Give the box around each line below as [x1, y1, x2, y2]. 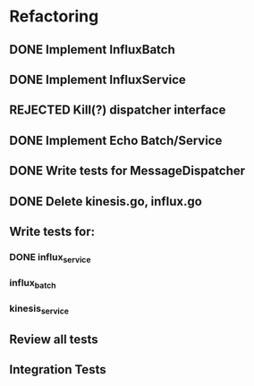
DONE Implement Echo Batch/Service [9, 132, 223, 148]
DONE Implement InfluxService [9, 71, 186, 87]
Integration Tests [9, 362, 106, 377]
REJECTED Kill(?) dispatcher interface [9, 103, 226, 118]
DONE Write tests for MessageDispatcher [9, 164, 246, 179]
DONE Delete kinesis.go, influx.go [9, 194, 203, 209]
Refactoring [9, 6, 99, 27]
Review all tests [9, 331, 98, 347]
